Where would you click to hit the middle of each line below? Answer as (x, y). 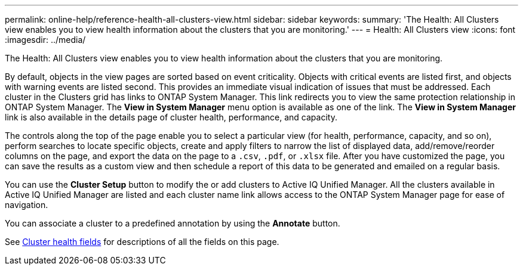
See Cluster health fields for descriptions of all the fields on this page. (142, 242)
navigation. (27, 205)
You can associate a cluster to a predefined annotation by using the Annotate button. (173, 223)
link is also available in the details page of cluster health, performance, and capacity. (171, 117)
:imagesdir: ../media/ (45, 40)
